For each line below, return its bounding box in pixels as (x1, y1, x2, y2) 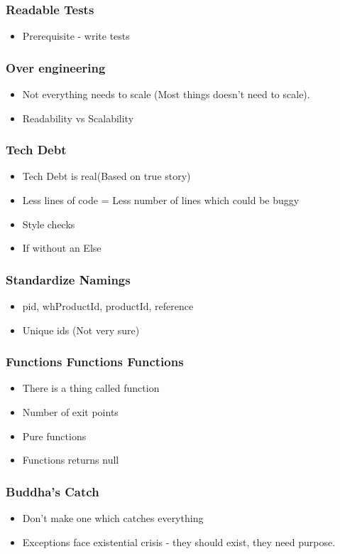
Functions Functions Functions (6, 353, 184, 371)
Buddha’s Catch (6, 482, 99, 500)
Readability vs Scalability (22, 110, 134, 125)
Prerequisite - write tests (22, 28, 130, 43)
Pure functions (22, 428, 87, 443)
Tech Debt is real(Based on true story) (22, 169, 191, 183)
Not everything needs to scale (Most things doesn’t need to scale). (22, 87, 310, 102)
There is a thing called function (22, 380, 160, 395)
